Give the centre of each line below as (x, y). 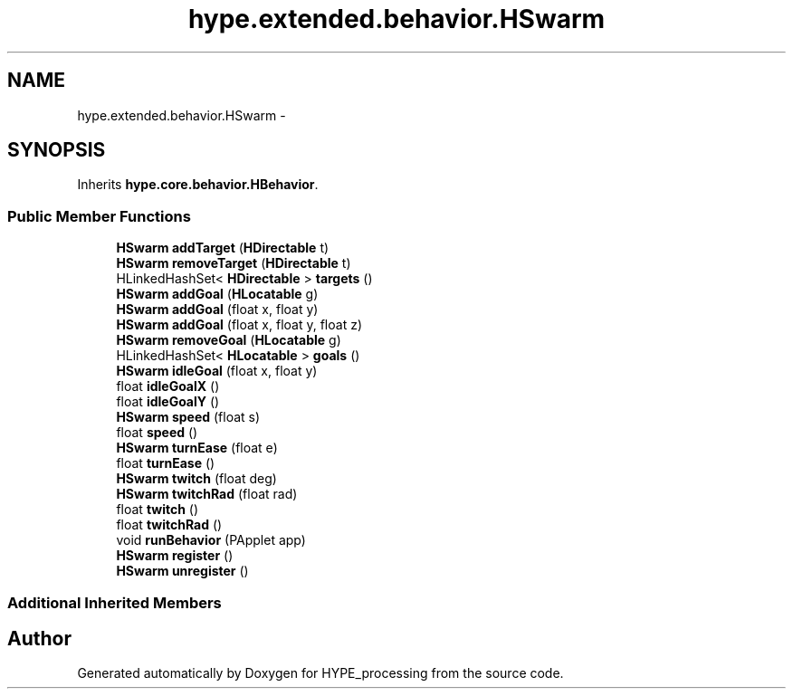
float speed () (157, 433)
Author (39, 638)
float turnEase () (166, 463)
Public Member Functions (99, 216)
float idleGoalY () (168, 402)
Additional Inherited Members (115, 602)
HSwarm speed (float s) (188, 417)
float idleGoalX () (168, 386)
